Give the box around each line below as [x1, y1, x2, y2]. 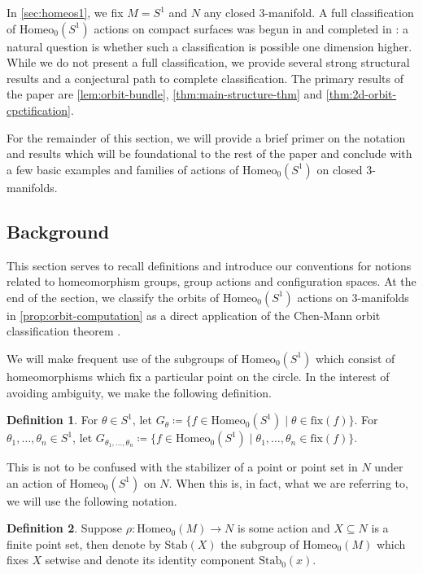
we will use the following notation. [7, 492, 177, 509]
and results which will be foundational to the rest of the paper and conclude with [7, 145, 412, 162]
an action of [7, 474, 66, 491]
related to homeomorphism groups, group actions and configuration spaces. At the [7, 273, 416, 290]
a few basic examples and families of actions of [7, 160, 239, 177]
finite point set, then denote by [7, 535, 161, 552]
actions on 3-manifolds [297, 288, 409, 305]
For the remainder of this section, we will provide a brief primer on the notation [7, 129, 406, 146]
